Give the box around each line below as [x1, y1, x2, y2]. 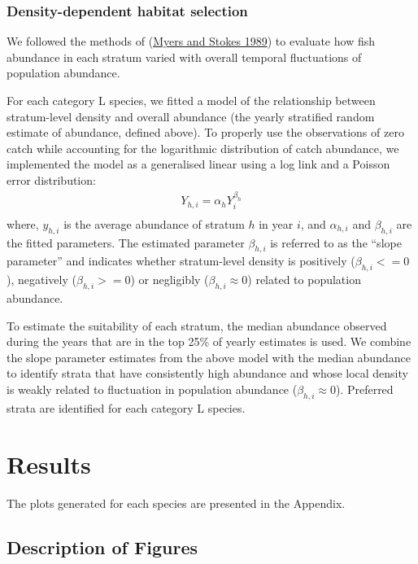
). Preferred [335, 381, 394, 397]
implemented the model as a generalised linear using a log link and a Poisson [7, 155, 390, 173]
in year [259, 215, 294, 232]
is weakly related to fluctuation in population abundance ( [7, 381, 298, 397]
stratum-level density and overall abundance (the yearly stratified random [7, 107, 375, 125]
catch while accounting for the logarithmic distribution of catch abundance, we [7, 139, 399, 156]
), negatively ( [7, 271, 76, 288]
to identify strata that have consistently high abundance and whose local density [7, 365, 408, 382]
